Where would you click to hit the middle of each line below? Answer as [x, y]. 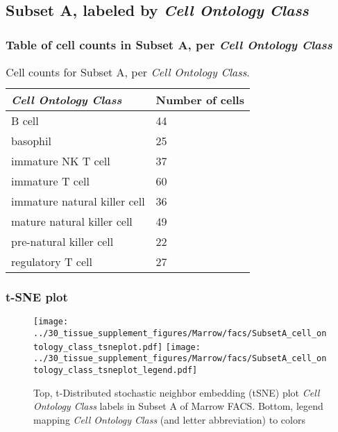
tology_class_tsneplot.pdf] [98, 347]
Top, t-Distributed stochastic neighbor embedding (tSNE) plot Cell [177, 392]
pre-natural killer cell [62, 241]
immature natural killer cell [78, 201]
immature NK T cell [61, 161]
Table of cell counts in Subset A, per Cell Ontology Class [169, 44]
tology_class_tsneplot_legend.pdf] [116, 370]
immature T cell [50, 181]
